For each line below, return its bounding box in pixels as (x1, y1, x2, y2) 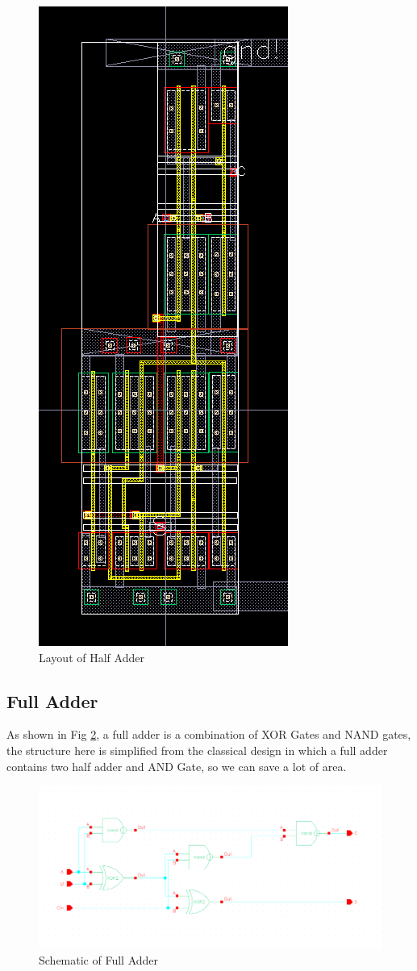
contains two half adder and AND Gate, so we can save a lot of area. (6, 757, 347, 774)
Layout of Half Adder (39, 648, 144, 665)
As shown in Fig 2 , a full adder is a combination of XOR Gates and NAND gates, (6, 726, 411, 743)
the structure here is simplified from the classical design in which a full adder (6, 741, 388, 758)
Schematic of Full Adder (39, 952, 159, 969)
